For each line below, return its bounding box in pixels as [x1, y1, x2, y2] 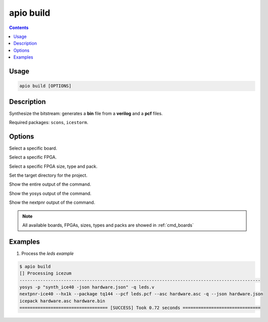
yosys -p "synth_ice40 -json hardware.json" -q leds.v [19, 285, 154, 290]
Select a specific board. [9, 145, 58, 151]
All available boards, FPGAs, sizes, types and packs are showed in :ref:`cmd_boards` [22, 222, 194, 228]
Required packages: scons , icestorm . [9, 120, 89, 125]
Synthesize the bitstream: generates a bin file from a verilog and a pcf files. [9, 110, 163, 116]
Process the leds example [21, 250, 74, 256]
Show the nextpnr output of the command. [9, 199, 95, 205]
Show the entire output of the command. [9, 181, 91, 187]
